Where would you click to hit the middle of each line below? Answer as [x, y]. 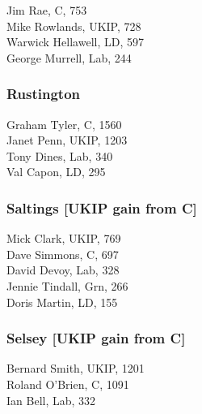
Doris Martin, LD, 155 [62, 302]
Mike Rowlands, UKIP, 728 [74, 26]
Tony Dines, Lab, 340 [60, 155]
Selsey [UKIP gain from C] [96, 338]
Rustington [44, 94]
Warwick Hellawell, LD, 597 [75, 42]
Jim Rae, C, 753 [47, 10]
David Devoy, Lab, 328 [63, 270]
